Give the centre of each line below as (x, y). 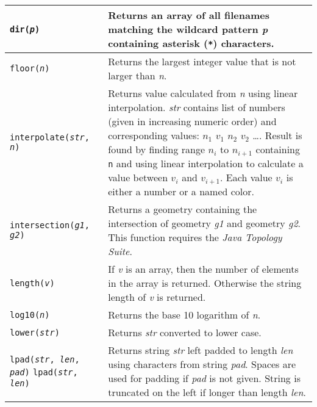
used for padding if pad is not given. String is (204, 378)
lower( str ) (35, 332)
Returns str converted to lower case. (185, 332)
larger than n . (137, 75)
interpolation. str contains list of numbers (197, 107)
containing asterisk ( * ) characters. (191, 43)
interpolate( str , (50, 137)
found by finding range (157, 149)
